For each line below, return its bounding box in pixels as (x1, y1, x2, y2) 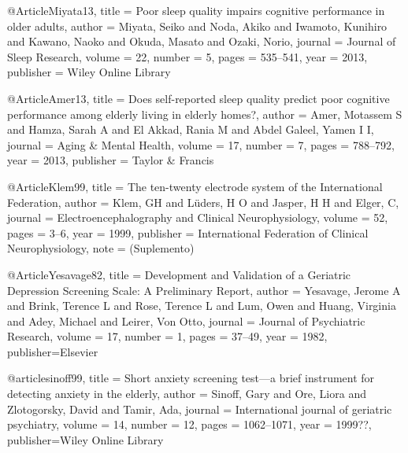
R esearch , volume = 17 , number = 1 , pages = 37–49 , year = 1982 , (7, 328, 328, 344)
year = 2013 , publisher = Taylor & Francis (7, 152, 214, 168)
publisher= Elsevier (7, 343, 98, 359)
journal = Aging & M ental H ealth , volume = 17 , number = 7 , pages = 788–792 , (7, 136, 395, 153)
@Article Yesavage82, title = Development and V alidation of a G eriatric (7, 266, 351, 282)
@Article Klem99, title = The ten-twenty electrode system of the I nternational (7, 178, 383, 194)
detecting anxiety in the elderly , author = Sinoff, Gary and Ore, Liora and (7, 385, 366, 402)
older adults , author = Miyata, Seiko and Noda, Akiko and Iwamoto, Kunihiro (7, 17, 388, 34)
